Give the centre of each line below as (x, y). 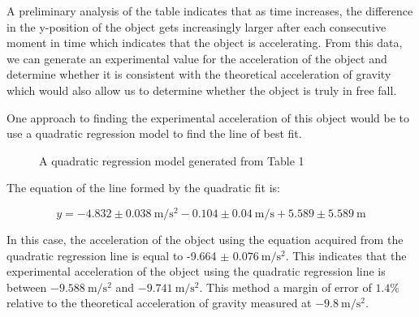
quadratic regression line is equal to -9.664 (112, 255)
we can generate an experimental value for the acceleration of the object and (197, 58)
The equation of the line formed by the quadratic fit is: (143, 188)
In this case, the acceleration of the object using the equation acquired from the (205, 240)
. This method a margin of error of (285, 287)
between (27, 287)
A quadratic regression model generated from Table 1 (172, 160)
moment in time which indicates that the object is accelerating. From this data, (205, 43)
